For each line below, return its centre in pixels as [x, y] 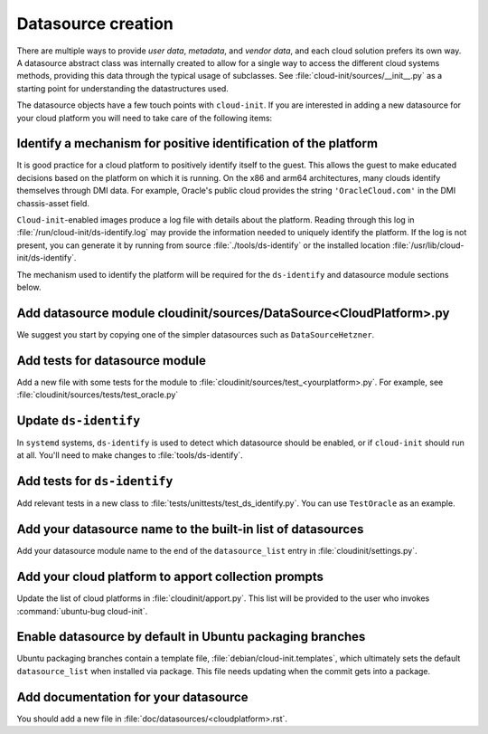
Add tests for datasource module [112, 361]
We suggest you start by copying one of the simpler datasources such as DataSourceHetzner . [196, 334]
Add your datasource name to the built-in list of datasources [190, 529]
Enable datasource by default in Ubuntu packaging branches [191, 637]
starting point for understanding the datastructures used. [123, 88]
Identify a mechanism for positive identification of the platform [197, 143]
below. [29, 287]
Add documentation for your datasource [132, 697]
